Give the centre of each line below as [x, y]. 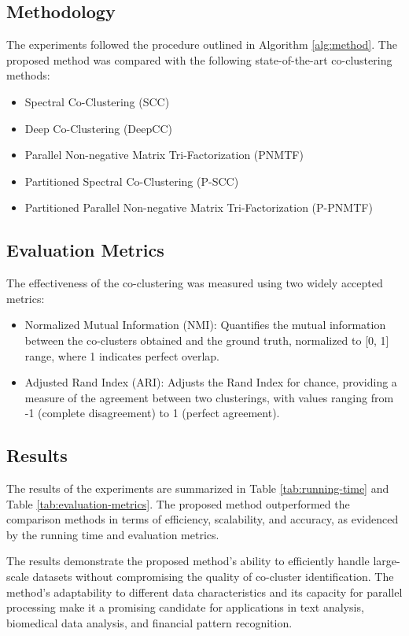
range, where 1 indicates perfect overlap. [122, 355]
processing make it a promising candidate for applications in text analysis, [185, 607]
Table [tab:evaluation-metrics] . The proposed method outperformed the [178, 503]
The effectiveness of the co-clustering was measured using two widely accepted [195, 283]
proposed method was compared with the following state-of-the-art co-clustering [199, 59]
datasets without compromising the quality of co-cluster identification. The [213, 577]
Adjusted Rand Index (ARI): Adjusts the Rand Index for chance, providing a [211, 382]
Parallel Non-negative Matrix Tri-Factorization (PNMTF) [164, 155]
